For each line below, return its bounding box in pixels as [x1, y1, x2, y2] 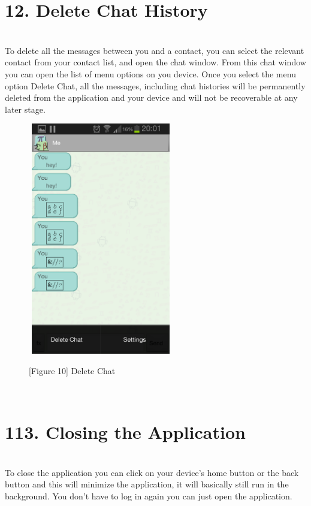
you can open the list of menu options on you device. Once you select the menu [5, 67, 296, 80]
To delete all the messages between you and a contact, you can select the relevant [5, 44, 304, 56]
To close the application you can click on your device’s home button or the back [5, 466, 299, 478]
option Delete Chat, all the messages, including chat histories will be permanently [5, 79, 306, 92]
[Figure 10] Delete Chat [29, 364, 116, 377]
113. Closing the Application [5, 420, 246, 444]
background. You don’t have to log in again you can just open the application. [5, 489, 292, 502]
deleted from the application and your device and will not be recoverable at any [5, 91, 298, 104]
